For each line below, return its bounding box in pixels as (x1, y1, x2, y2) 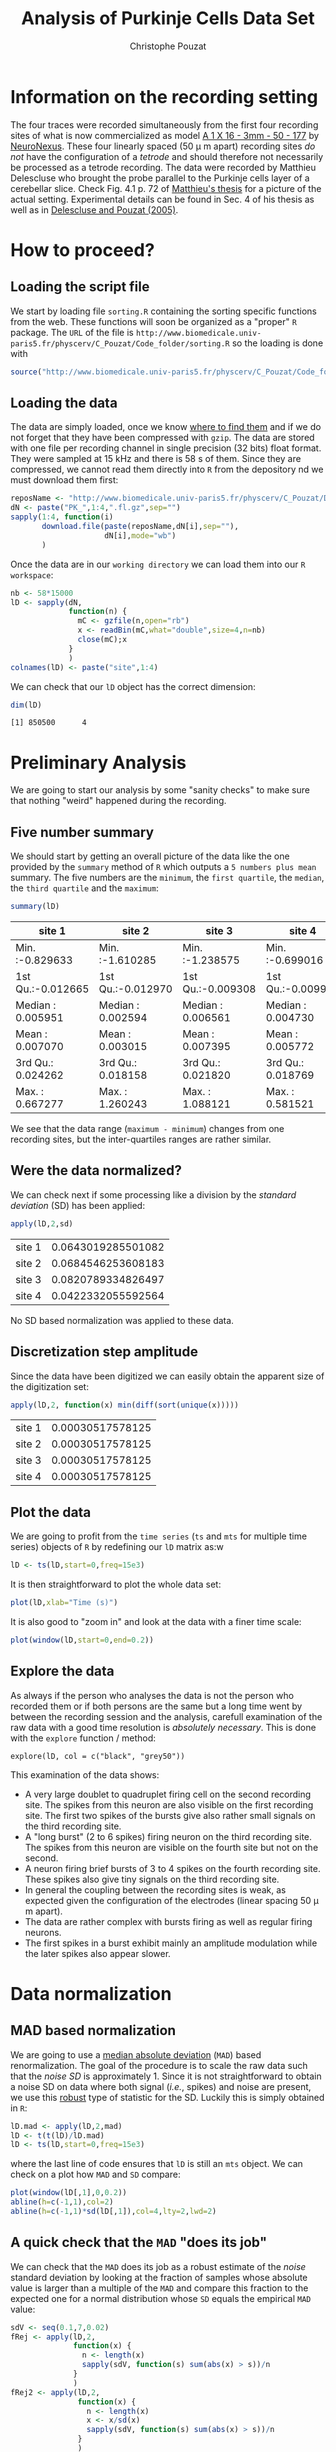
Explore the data (10, 1663, 115, 1680)
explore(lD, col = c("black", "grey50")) (10, 1751, 186, 1761)
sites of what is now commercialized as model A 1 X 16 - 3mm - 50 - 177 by (10, 129, 320, 141)
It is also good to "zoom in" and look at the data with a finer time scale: (10, 1615, 302, 1627)
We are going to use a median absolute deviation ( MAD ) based (10, 2048, 262, 2061)
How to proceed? (10, 238, 155, 261)
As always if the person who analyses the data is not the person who (10, 1689, 295, 1701)
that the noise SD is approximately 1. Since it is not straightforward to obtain (10, 2070, 322, 2082)
